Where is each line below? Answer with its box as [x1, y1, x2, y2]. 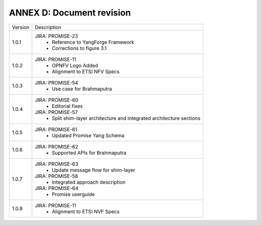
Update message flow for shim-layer [51, 166, 135, 173]
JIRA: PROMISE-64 [34, 185, 79, 192]
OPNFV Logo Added [51, 62, 98, 69]
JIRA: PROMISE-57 [34, 109, 78, 115]
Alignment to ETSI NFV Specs [51, 68, 120, 75]
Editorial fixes [51, 102, 83, 109]
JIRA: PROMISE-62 [34, 143, 79, 150]
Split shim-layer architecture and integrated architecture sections [51, 114, 201, 121]
